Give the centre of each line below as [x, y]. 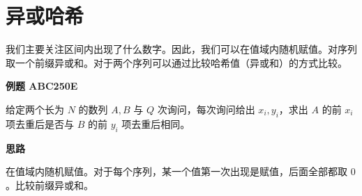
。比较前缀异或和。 [50, 185]
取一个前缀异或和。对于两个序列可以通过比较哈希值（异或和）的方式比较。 [176, 62]
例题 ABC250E [42, 86]
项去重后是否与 [40, 123]
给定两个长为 [35, 109]
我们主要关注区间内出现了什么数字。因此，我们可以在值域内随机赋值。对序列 [181, 49]
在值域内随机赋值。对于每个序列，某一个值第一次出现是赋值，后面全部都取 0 [181, 171]
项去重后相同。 [156, 123]
